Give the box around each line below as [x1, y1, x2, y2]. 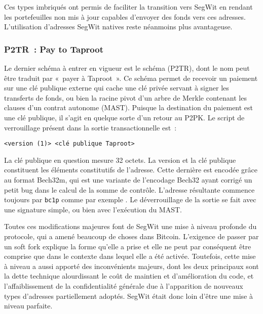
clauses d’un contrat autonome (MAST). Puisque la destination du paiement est [4, 102, 253, 113]
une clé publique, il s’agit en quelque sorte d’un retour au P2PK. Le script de [4, 112, 245, 122]
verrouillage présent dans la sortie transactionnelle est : [4, 122, 177, 132]
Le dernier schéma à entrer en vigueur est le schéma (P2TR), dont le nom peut [4, 63, 250, 73]
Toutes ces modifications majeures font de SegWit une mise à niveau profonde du [4, 221, 257, 232]
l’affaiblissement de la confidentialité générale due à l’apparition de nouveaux [4, 281, 243, 291]
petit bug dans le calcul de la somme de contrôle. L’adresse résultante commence [4, 184, 255, 195]
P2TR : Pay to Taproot [4, 42, 104, 55]
